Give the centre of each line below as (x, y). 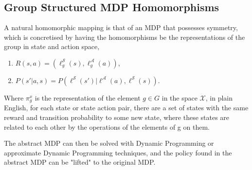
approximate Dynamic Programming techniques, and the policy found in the (118, 152)
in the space (180, 97)
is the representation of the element (88, 97)
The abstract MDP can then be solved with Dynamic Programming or (109, 143)
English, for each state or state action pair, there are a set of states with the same (126, 108)
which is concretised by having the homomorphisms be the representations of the (125, 37)
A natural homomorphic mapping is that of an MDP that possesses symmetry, (121, 27)
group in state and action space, (52, 46)
